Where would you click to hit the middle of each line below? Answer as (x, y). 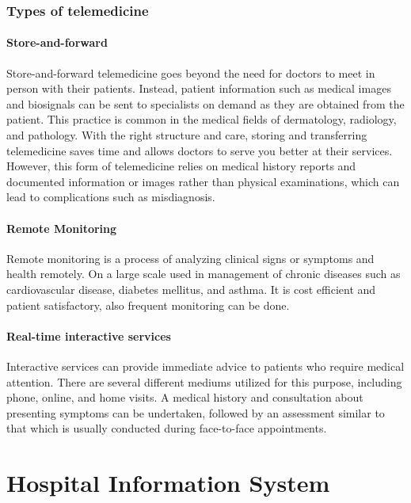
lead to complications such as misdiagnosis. (111, 197)
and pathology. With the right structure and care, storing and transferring (187, 135)
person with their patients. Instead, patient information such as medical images (199, 88)
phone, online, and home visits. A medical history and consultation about (185, 397)
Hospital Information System (168, 483)
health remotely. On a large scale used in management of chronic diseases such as (204, 274)
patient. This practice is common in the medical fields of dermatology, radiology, (202, 119)
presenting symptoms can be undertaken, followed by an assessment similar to (196, 412)
